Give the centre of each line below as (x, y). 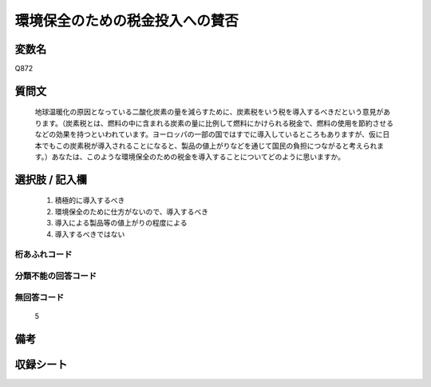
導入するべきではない (90, 234)
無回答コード (40, 297)
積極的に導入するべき (90, 201)
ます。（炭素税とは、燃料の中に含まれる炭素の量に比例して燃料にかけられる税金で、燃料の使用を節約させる (217, 123)
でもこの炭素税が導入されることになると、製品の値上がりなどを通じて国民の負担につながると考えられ (209, 146)
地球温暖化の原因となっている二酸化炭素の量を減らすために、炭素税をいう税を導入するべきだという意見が (209, 112)
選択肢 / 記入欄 (51, 180)
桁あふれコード (43, 254)
